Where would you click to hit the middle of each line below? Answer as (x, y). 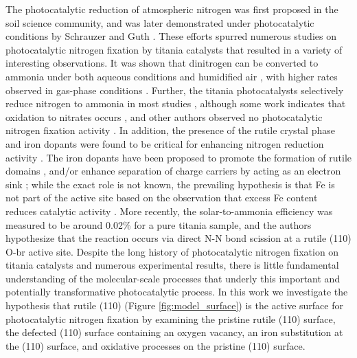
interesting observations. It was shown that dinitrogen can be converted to (162, 63)
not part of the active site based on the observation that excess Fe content (162, 198)
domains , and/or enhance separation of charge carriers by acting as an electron (173, 171)
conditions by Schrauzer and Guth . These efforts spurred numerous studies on (171, 36)
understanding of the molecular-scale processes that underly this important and (173, 278)
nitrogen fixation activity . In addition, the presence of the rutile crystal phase (170, 130)
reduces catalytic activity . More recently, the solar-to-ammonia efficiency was (169, 211)
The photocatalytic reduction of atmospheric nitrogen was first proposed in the (172, 9)
